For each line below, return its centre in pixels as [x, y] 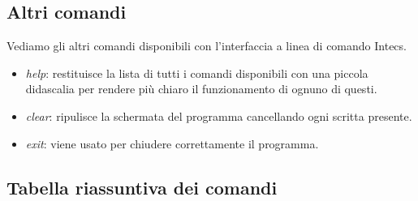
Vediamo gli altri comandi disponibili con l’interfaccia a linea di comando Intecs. [207, 46]
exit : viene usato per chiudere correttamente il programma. [172, 143]
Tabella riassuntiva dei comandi [142, 187]
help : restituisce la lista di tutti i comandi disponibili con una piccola [197, 73]
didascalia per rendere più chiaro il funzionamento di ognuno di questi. [201, 89]
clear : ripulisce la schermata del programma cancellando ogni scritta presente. [219, 115]
